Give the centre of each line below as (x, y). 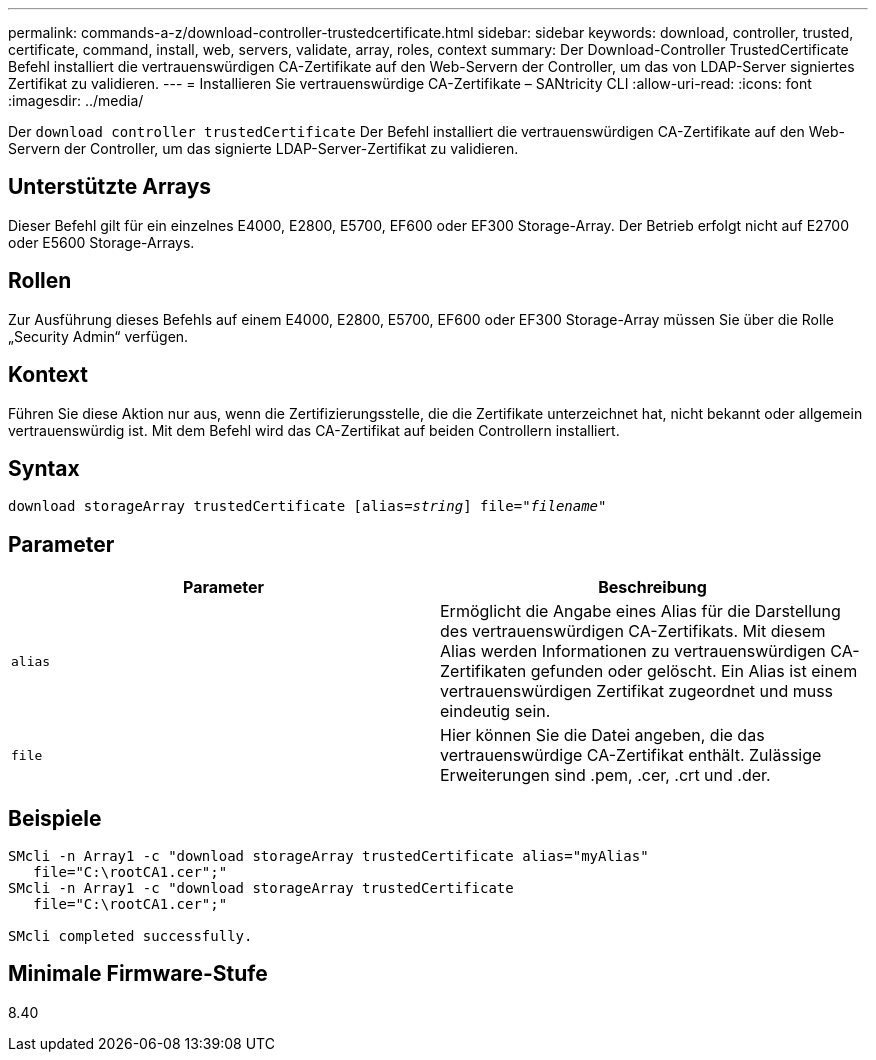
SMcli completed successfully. (130, 936)
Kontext (48, 375)
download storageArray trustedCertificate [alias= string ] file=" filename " (307, 506)
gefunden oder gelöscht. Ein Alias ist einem (694, 671)
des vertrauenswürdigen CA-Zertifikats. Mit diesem (633, 631)
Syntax (44, 468)
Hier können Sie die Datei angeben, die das (602, 735)
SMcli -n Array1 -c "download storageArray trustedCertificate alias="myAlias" (328, 856)
